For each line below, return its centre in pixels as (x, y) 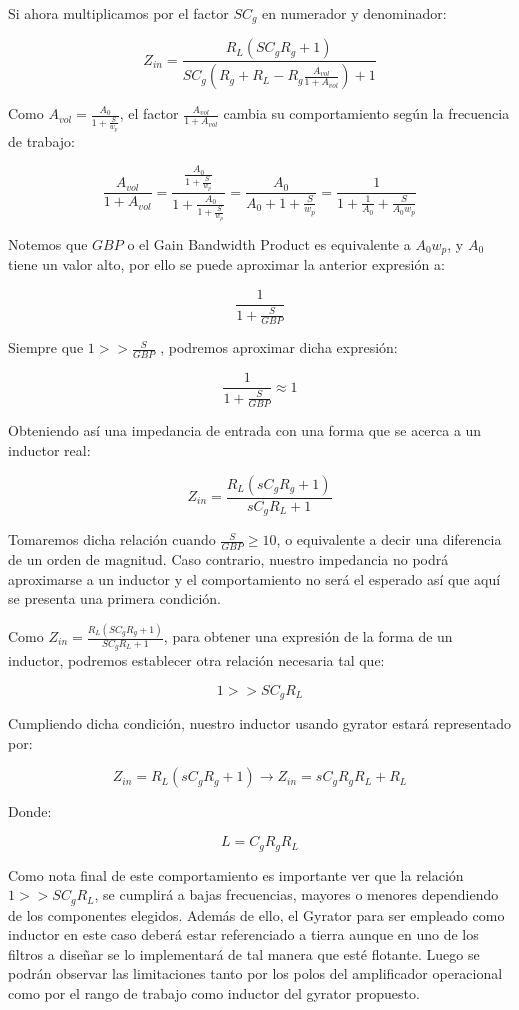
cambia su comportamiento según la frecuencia (366, 113)
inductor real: (49, 450)
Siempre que (46, 347)
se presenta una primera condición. (114, 598)
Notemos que (48, 244)
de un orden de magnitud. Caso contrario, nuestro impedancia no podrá (228, 558)
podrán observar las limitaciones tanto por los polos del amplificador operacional (255, 973)
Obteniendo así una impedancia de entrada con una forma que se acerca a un (245, 430)
